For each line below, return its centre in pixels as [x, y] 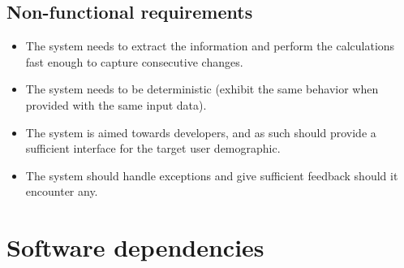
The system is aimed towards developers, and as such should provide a [201, 132]
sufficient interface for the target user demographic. [153, 148]
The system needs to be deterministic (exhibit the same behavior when [202, 89]
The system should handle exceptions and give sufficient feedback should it [212, 175]
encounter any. [62, 191]
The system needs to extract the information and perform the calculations [210, 46]
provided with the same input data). [116, 104]
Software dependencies [135, 247]
